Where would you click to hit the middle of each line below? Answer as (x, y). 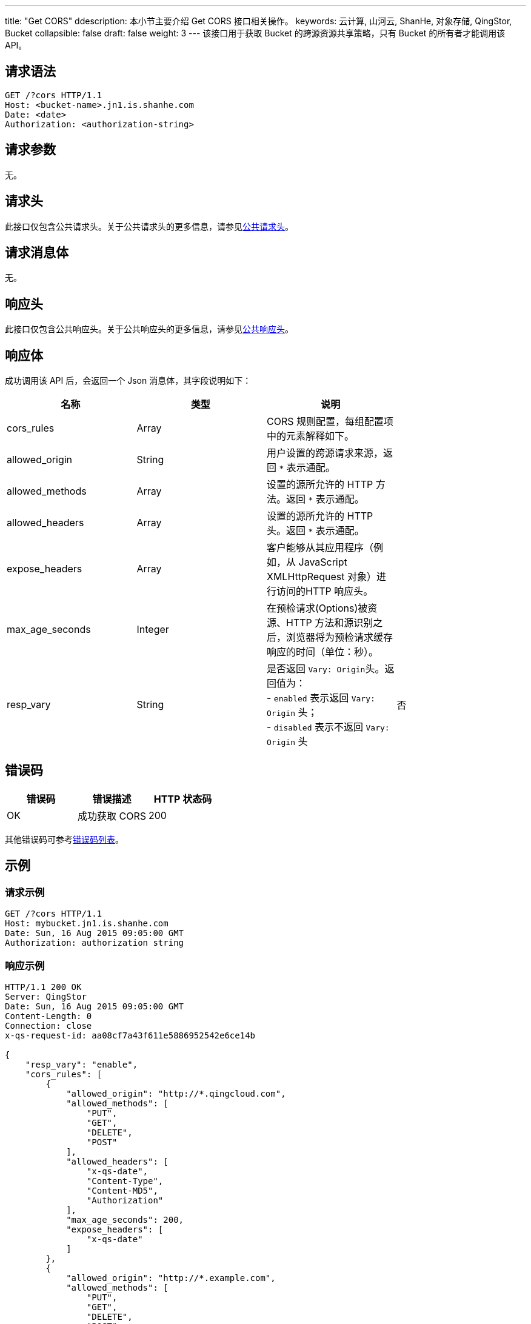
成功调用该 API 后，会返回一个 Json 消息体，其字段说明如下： (128, 381)
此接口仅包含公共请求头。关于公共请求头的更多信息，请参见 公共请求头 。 (149, 226)
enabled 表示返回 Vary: (324, 698)
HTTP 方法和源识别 (330, 623)
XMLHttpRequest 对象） (322, 577)
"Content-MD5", (122, 1190)
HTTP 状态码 (183, 799)
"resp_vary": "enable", (82, 1064)
